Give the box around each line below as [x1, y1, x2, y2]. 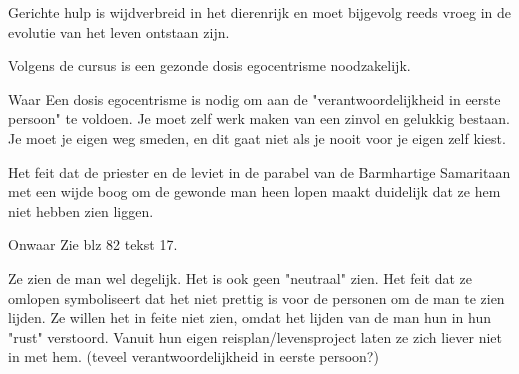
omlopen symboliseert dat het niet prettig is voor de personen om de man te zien [8, 287, 505, 308]
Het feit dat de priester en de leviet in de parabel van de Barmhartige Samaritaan [8, 161, 511, 182]
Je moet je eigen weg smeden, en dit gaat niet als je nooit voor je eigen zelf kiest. [8, 127, 506, 148]
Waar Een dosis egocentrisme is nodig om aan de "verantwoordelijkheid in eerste [8, 88, 501, 109]
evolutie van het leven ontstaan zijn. [8, 21, 230, 42]
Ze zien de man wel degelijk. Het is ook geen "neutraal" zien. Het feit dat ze [8, 267, 472, 288]
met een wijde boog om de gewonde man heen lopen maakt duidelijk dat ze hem [8, 181, 501, 202]
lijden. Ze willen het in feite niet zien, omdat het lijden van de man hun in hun [8, 307, 492, 328]
